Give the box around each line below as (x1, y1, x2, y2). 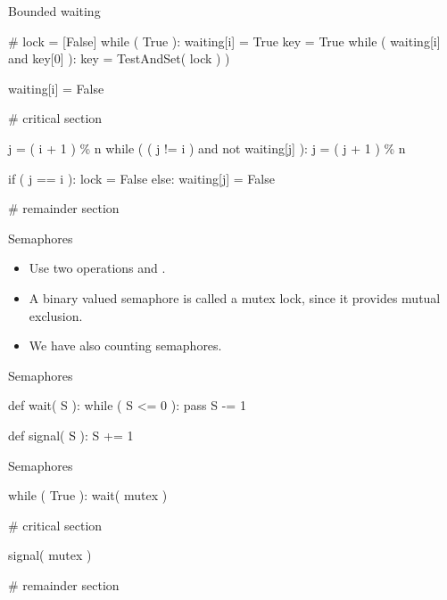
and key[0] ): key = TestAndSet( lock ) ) (8, 49, 230, 68)
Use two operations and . (29, 259, 166, 277)
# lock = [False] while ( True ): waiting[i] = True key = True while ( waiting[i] (8, 31, 441, 50)
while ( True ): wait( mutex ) (8, 486, 168, 505)
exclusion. (29, 306, 83, 325)
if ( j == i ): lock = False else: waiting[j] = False (8, 168, 275, 187)
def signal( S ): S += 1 (8, 425, 134, 444)
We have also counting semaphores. (29, 336, 222, 355)
